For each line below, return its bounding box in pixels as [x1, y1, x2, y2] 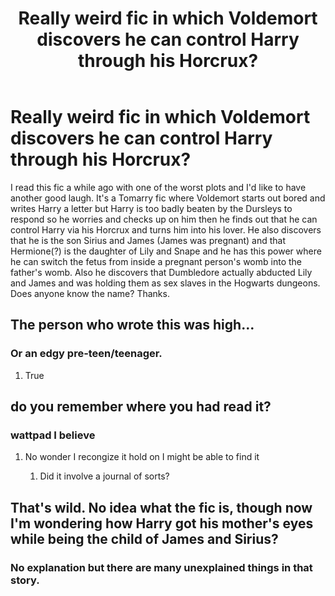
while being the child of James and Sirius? [10, 530, 279, 547]
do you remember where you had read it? [10, 398, 272, 416]
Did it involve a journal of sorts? [39, 470, 170, 482]
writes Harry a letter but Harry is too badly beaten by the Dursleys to [10, 202, 293, 214]
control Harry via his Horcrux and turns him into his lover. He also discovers [10, 223, 322, 236]
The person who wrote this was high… [10, 317, 255, 334]
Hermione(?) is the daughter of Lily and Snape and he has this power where [10, 245, 322, 257]
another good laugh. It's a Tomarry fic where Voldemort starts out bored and [10, 192, 326, 204]
